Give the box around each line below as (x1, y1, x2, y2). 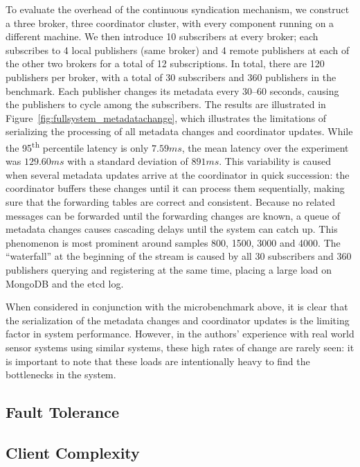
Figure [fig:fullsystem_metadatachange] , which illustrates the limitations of (6, 110, 327, 125)
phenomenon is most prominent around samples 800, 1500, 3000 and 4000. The (6, 235, 341, 249)
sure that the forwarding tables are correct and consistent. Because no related (6, 194, 336, 209)
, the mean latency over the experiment (181, 140, 349, 155)
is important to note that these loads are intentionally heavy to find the (6, 353, 310, 368)
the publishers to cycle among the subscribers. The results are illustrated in (6, 97, 326, 112)
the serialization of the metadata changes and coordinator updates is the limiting (6, 312, 350, 327)
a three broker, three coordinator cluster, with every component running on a (6, 15, 334, 30)
